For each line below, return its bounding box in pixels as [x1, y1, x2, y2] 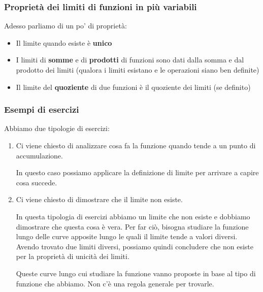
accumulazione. [16, 150, 63, 160]
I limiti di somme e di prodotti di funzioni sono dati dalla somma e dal [16, 54, 244, 65]
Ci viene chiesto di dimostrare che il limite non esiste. [16, 194, 183, 205]
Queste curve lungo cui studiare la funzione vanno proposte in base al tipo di [16, 268, 256, 278]
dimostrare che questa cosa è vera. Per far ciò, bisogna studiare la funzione [16, 221, 249, 232]
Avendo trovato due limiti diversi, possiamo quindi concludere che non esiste [16, 241, 253, 251]
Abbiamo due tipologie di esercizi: [4, 123, 110, 134]
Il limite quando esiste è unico [16, 37, 112, 48]
